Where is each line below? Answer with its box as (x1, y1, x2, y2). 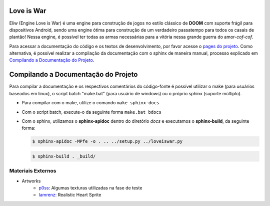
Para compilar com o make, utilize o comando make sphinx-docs (21, 100, 159, 106)
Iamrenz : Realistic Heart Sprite (38, 192, 101, 198)
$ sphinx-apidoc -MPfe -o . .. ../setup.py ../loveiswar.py (32, 138, 183, 144)
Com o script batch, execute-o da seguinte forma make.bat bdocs (21, 109, 162, 115)
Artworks (21, 178, 41, 184)
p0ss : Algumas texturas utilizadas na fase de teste (38, 185, 142, 191)
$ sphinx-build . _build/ (32, 153, 96, 159)
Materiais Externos (9, 167, 56, 174)
